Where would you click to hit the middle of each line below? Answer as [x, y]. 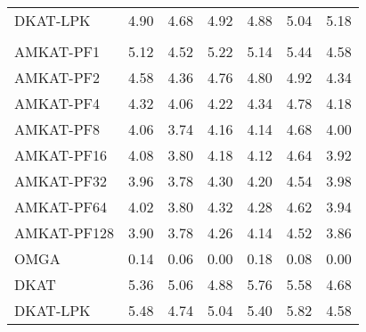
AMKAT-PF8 [57, 129]
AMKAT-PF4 [57, 103]
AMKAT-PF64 [61, 207]
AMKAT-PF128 [65, 232]
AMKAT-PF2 [57, 77]
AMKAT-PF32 [61, 181]
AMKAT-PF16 [61, 155]
